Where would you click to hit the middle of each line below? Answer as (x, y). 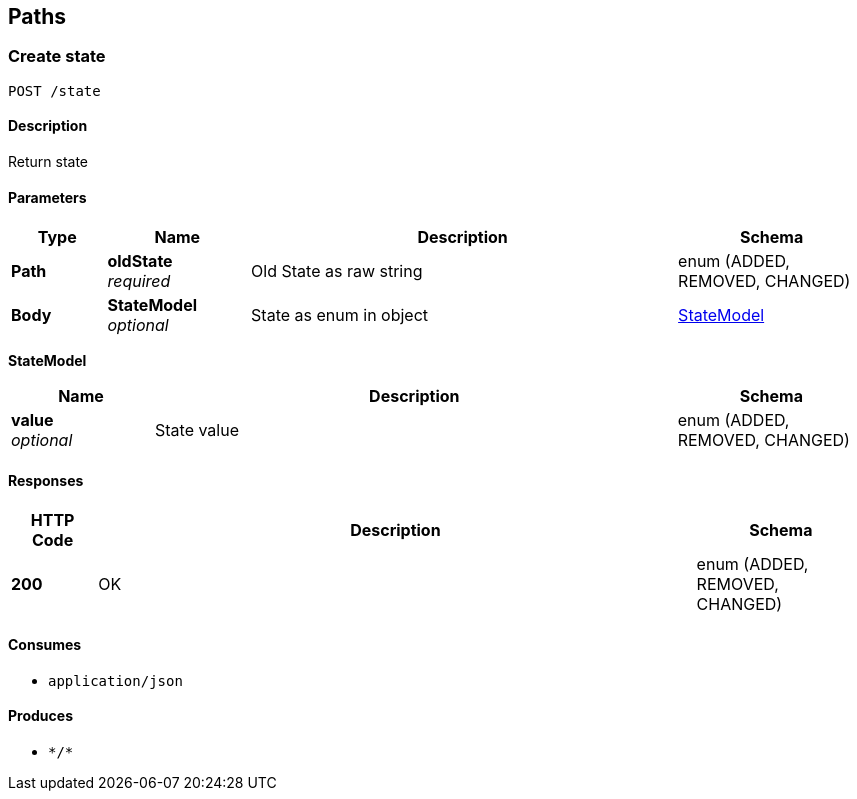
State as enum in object (340, 315)
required (139, 281)
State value (197, 430)
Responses (46, 480)
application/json (115, 680)
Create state (57, 56)
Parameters (47, 197)
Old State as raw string (337, 271)
